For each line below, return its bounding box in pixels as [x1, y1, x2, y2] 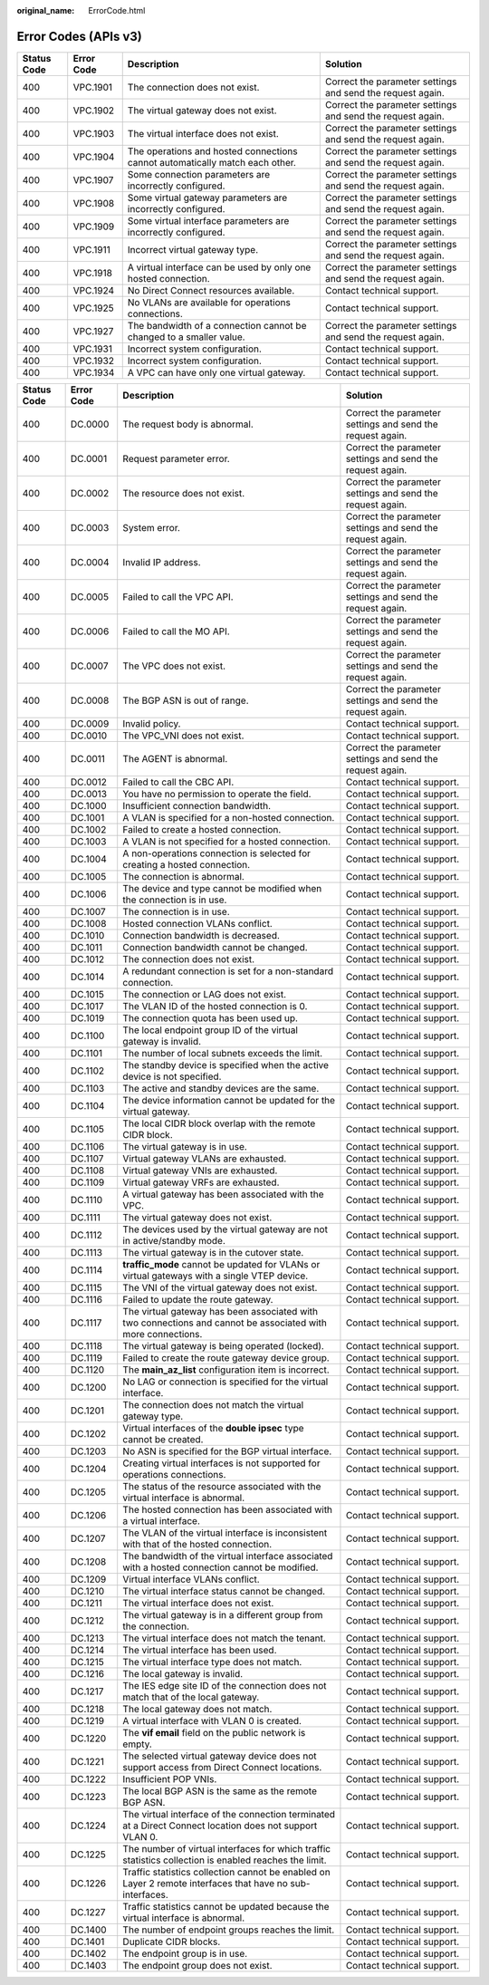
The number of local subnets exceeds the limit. [122, 1046, 323, 1059]
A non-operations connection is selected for [122, 847, 312, 860]
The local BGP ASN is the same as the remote [122, 1785, 317, 1797]
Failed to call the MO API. [122, 625, 230, 638]
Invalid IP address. [122, 555, 201, 568]
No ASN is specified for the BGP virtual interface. [122, 1445, 332, 1458]
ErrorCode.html [88, 5, 146, 15]
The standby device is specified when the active [122, 1058, 330, 1071]
